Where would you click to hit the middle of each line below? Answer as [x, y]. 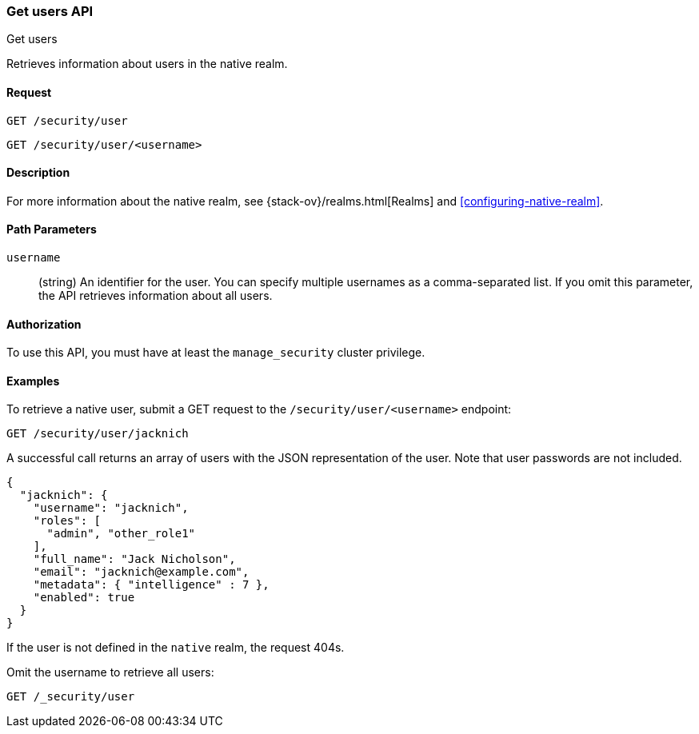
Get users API [50, 11]
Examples [33, 381]
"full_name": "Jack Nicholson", [134, 559]
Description [38, 173]
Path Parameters [52, 229]
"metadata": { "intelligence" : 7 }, [151, 585]
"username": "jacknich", [111, 508]
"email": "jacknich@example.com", [141, 572]
